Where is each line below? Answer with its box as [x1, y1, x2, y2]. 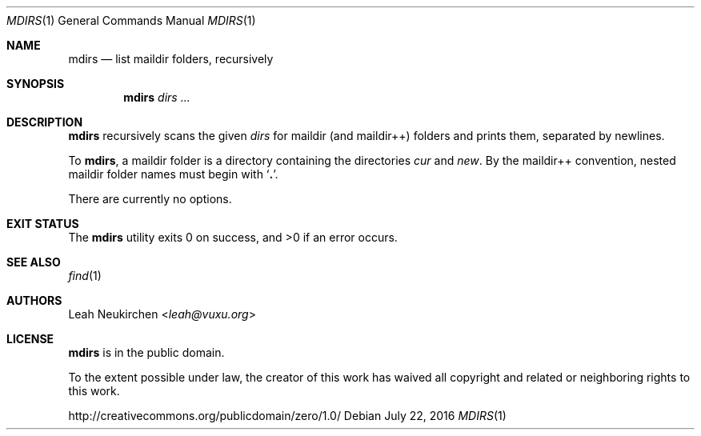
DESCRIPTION [6, 115, 83, 129]
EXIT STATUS [6, 217, 79, 230]
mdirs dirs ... [123, 90, 190, 104]
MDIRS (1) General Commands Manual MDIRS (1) [6, 14, 256, 27]
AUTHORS [6, 294, 62, 307]
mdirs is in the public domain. [68, 346, 225, 359]
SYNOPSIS [6, 77, 65, 90]
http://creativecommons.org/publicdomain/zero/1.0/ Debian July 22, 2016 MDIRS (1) [68, 409, 507, 422]
